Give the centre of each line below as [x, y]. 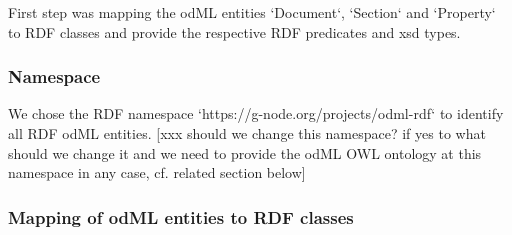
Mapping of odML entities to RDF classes [181, 216]
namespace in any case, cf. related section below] [157, 172]
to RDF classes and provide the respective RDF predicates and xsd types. [234, 31]
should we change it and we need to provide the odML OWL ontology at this [245, 152]
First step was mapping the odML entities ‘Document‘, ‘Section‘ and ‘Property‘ [252, 12]
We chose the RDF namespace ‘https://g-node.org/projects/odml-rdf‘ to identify [256, 113]
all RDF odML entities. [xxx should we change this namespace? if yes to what [247, 133]
